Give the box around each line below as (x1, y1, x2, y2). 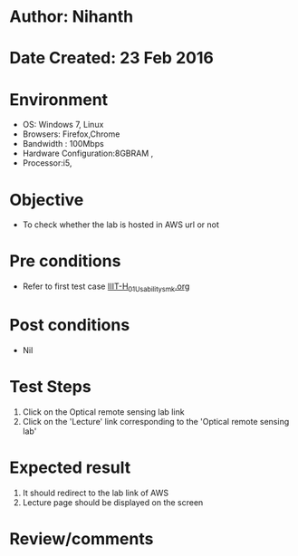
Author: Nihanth (9, 6, 134, 27)
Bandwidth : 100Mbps (22, 139, 104, 149)
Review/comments (9, 528, 154, 549)
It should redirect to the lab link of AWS (22, 487, 169, 498)
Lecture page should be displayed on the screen (22, 496, 204, 508)
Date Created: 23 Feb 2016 (9, 48, 215, 69)
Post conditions (9, 315, 130, 336)
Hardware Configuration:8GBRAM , (22, 148, 154, 159)
